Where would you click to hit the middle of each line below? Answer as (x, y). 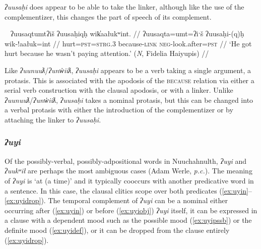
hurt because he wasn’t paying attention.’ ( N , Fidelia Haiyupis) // (107, 53)
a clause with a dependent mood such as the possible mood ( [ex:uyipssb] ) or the (128, 220)
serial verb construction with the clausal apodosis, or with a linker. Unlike (119, 90)
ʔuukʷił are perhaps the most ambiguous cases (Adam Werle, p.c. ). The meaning (128, 171)
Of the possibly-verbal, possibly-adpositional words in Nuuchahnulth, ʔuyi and (126, 161)
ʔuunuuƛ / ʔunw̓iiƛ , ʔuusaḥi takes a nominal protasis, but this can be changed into (129, 100)
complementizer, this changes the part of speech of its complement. (108, 16)
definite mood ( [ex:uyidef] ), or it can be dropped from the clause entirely (117, 230)
